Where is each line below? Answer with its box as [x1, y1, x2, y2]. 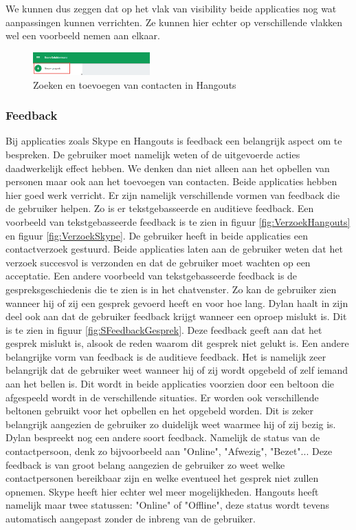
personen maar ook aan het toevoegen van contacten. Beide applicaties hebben [5, 174, 337, 189]
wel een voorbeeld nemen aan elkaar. [5, 28, 160, 43]
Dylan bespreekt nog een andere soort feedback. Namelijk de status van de [5, 430, 320, 445]
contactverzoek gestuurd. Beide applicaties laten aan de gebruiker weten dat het [5, 242, 343, 256]
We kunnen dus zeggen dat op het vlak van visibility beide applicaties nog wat [5, 1, 337, 15]
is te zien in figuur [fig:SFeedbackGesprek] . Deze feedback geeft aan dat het [5, 322, 322, 337]
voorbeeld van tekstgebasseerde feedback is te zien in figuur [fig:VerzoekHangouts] [5, 214, 351, 229]
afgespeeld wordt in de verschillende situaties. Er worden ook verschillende [5, 390, 319, 404]
